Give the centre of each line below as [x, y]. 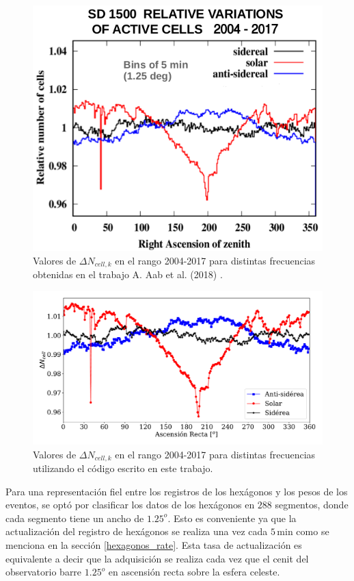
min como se [303, 531]
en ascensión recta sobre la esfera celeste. [194, 572]
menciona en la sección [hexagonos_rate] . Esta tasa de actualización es [154, 545]
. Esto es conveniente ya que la [232, 518]
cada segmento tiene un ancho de [75, 518]
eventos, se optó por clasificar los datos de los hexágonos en [130, 505]
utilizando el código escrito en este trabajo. [123, 468]
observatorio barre [44, 572]
